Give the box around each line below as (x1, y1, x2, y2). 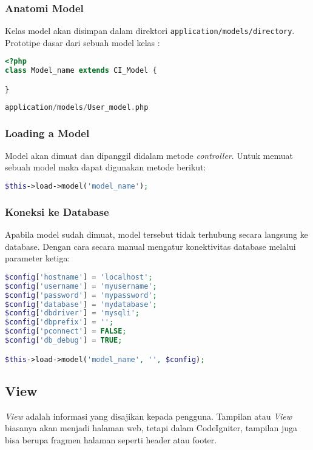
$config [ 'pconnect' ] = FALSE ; (5, 327, 127, 336)
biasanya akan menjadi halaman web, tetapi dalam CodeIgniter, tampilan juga (5, 421, 297, 434)
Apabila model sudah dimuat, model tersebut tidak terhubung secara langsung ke (5, 228, 308, 241)
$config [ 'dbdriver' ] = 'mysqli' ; (5, 309, 140, 318)
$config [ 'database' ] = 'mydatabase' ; (5, 300, 157, 309)
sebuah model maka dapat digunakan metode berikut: (5, 161, 206, 173)
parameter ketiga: (5, 252, 70, 264)
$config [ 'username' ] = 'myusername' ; (5, 281, 157, 290)
